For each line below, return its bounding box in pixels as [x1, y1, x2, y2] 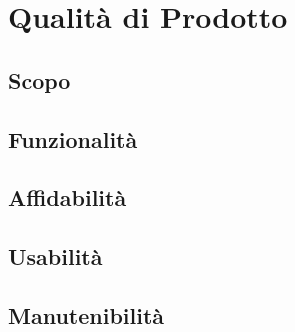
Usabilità [8, 241, 103, 272]
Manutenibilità [8, 299, 165, 330]
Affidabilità [8, 182, 127, 213]
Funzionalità [8, 123, 138, 154]
